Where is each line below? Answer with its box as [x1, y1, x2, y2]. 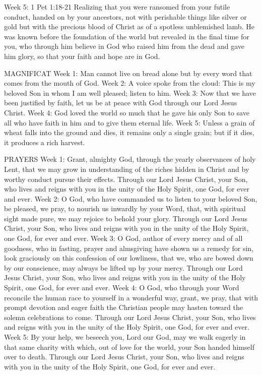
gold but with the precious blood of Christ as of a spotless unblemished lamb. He [4, 21, 254, 32]
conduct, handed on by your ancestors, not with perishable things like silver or [4, 11, 247, 22]
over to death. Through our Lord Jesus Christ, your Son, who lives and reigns [4, 351, 244, 362]
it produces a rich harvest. [4, 137, 85, 147]
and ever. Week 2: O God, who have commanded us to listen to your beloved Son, [4, 193, 257, 204]
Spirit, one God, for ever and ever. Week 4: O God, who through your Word [4, 282, 239, 293]
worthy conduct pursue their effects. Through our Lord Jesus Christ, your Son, [4, 173, 248, 184]
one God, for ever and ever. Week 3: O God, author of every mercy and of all [4, 233, 243, 243]
